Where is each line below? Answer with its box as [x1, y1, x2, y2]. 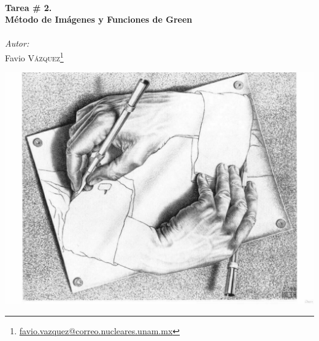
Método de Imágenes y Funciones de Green [5, 13, 193, 26]
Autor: [5, 37, 29, 50]
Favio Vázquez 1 [5, 49, 64, 64]
